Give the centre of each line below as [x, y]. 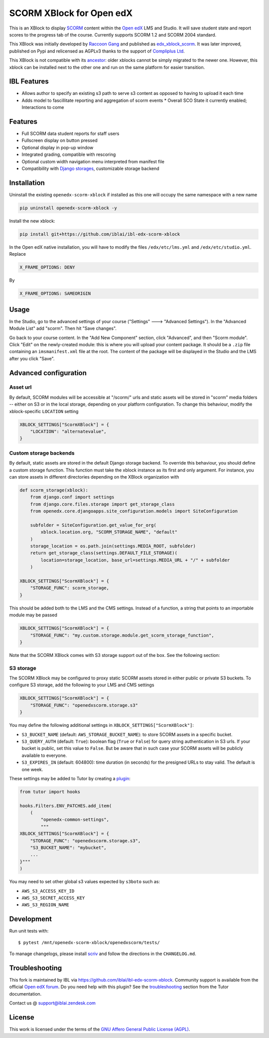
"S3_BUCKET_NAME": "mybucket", [68, 847]
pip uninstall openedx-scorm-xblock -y [68, 208]
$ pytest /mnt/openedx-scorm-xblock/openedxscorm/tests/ [89, 942]
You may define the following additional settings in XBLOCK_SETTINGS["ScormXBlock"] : [102, 725]
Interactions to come [43, 107]
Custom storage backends [42, 453]
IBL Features [29, 82]
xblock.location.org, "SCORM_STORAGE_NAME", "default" [109, 532]
